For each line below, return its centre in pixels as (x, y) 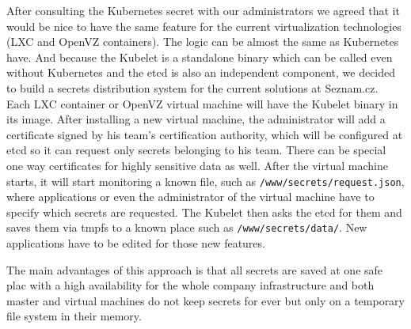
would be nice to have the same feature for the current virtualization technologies (204, 26)
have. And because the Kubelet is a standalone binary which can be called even (200, 57)
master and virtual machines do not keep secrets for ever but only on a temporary (206, 300)
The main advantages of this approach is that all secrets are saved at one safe (195, 269)
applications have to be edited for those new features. (136, 243)
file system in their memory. (74, 316)
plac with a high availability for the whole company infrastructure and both (190, 285)
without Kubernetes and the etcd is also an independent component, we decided (201, 72)
